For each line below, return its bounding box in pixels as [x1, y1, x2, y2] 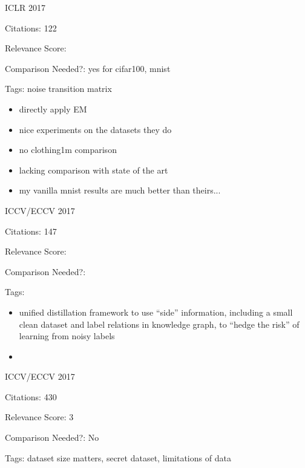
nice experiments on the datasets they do [19, 123, 172, 135]
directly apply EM [19, 102, 87, 115]
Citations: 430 [5, 390, 57, 403]
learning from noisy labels [19, 330, 115, 342]
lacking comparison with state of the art [19, 163, 168, 176]
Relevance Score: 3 [5, 411, 74, 423]
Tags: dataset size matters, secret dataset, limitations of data [5, 451, 231, 464]
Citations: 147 [5, 224, 57, 237]
